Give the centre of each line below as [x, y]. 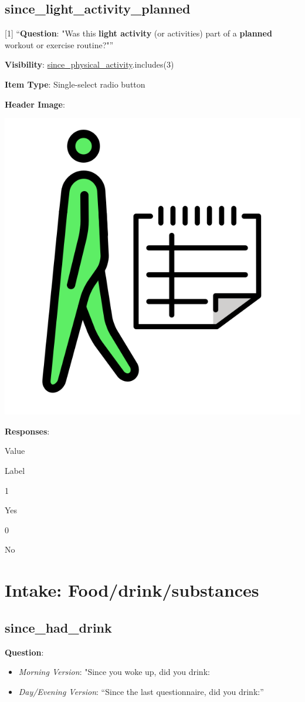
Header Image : [35, 104]
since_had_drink [58, 627]
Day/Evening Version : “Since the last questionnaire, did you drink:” [141, 691]
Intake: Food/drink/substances [132, 590]
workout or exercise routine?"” [59, 44]
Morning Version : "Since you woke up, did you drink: [114, 672]
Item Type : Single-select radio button [75, 84]
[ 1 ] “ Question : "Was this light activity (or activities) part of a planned [138, 33]
